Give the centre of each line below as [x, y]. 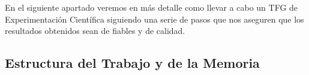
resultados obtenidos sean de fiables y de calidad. [95, 31]
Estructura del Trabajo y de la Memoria [132, 63]
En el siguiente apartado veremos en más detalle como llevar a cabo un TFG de [151, 7]
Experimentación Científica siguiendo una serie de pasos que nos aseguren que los [154, 19]
